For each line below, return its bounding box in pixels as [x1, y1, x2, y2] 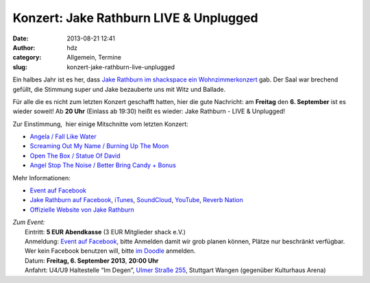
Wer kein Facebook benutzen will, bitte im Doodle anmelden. [25, 247, 196, 255]
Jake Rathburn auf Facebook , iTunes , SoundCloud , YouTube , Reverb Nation [29, 196, 243, 204]
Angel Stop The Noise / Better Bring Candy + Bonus [29, 161, 176, 169]
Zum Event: [12, 218, 45, 226]
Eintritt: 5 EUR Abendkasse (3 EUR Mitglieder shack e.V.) [25, 227, 186, 236]
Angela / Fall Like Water [29, 132, 97, 140]
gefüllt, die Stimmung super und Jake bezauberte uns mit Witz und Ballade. [12, 85, 226, 93]
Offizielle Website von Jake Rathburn [29, 206, 135, 214]
